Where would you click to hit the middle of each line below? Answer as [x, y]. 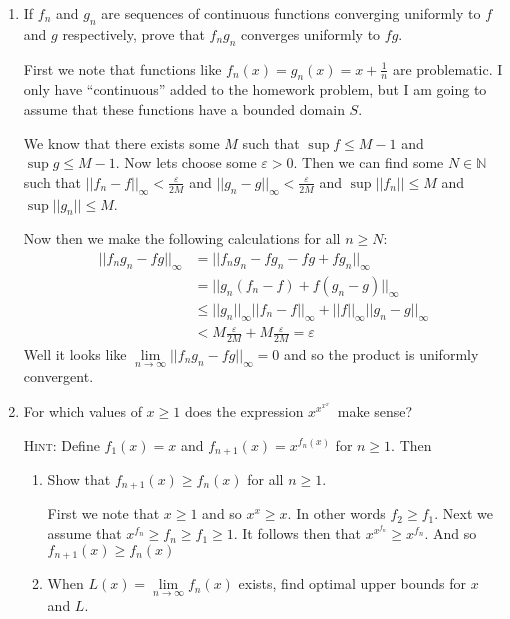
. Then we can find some [368, 162]
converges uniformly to [311, 33]
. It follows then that [297, 533]
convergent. [58, 376]
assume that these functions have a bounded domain [184, 108]
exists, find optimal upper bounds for [352, 583]
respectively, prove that [133, 33]
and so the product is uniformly [381, 354]
